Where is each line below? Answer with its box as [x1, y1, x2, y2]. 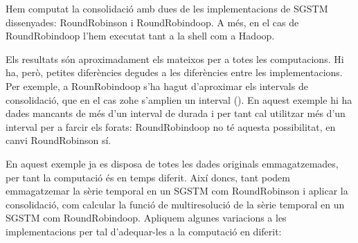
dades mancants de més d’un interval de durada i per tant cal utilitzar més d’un [6, 106, 346, 120]
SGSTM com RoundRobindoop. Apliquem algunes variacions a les [6, 210, 287, 225]
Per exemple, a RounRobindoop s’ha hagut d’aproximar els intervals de [6, 78, 308, 93]
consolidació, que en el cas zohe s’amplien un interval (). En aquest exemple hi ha [6, 92, 352, 107]
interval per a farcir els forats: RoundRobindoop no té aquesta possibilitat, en [6, 119, 336, 134]
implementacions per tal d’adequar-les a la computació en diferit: [6, 224, 282, 238]
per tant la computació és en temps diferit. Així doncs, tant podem [6, 170, 290, 184]
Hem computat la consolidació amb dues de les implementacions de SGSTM [6, 1, 328, 15]
